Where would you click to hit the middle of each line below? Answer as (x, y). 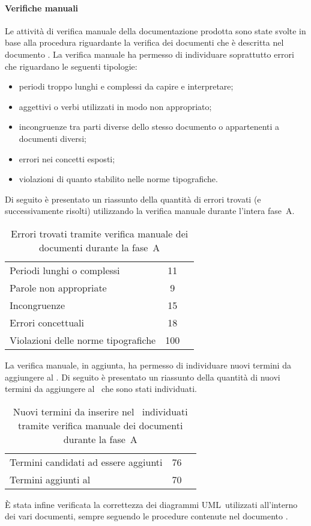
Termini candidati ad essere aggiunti (86, 462)
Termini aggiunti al (50, 479)
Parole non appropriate (58, 287)
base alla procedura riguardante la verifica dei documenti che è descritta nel (144, 42)
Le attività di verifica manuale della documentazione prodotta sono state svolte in (155, 30)
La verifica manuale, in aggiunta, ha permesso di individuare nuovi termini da (148, 365)
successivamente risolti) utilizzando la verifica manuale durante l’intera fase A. (150, 211)
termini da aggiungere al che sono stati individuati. (101, 389)
